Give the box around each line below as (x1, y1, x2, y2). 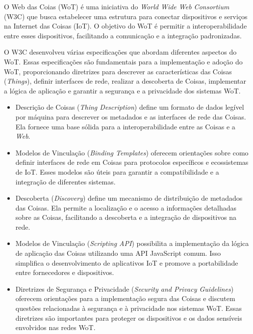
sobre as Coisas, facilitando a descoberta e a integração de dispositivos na (15, 212, 237, 222)
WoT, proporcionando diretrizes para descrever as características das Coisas (4, 66, 232, 76)
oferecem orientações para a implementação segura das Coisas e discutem (15, 293, 235, 304)
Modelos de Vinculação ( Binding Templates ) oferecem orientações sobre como (15, 147, 249, 157)
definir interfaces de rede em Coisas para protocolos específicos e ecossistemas (15, 157, 249, 167)
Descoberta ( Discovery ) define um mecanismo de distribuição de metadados (15, 193, 243, 203)
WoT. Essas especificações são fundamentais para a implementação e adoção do (4, 56, 243, 66)
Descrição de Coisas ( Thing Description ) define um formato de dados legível (15, 102, 244, 112)
